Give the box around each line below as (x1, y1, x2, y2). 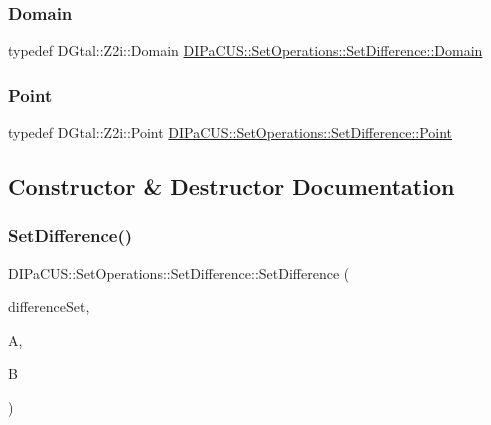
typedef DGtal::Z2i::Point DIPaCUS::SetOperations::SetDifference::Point (8, 122, 453, 143)
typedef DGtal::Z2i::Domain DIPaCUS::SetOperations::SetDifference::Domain (8, 40, 483, 61)
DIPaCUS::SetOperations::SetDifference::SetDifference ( (8, 262, 350, 283)
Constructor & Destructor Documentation (8, 171, 455, 202)
